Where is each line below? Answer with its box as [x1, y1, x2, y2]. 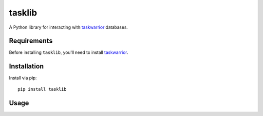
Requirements [9, 37, 53, 45]
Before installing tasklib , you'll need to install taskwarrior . [9, 50, 129, 55]
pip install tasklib [18, 86, 67, 92]
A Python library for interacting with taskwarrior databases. [9, 24, 128, 30]
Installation [9, 62, 44, 70]
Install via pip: [9, 75, 37, 81]
